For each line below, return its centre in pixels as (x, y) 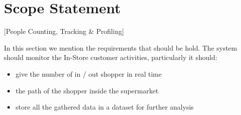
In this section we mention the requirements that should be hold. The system (121, 47)
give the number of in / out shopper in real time (88, 73)
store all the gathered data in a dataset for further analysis (104, 107)
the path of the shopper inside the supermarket (87, 90)
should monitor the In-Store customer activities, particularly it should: (111, 57)
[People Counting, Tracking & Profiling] (64, 31)
